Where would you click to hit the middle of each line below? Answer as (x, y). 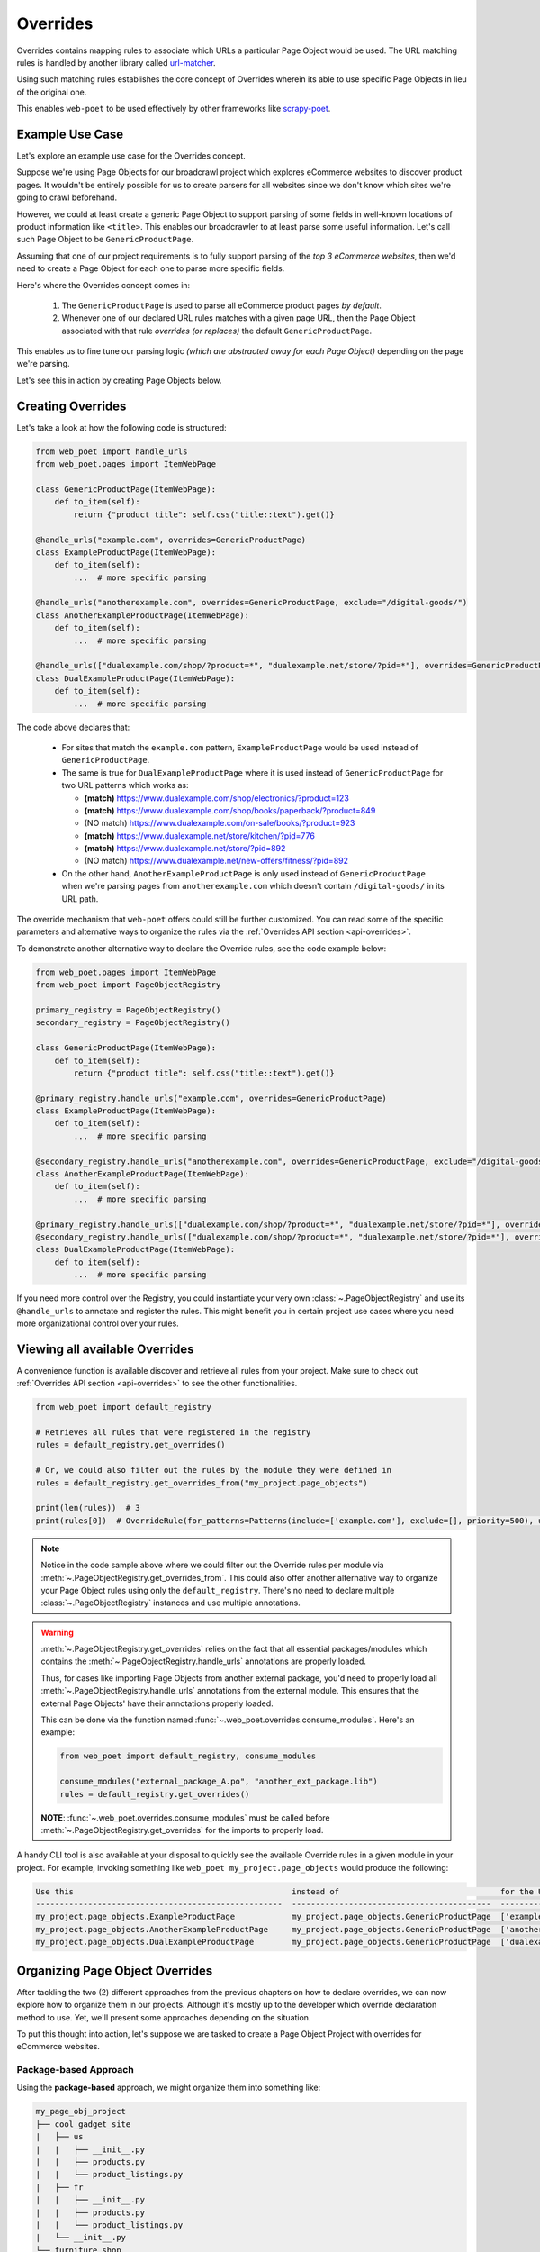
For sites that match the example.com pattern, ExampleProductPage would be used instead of (240, 747)
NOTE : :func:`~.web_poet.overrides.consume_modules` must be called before (185, 1817)
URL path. (80, 899)
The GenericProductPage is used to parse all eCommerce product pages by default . (222, 305)
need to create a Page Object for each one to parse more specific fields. (151, 268)
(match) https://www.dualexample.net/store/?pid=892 (185, 849)
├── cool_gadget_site (83, 2124)
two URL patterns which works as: (125, 785)
